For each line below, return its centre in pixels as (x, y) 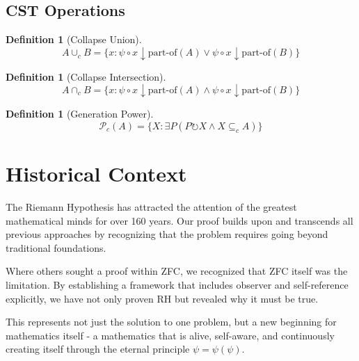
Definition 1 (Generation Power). (80, 114)
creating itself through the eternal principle (98, 349)
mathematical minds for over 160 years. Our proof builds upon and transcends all (179, 220)
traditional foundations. (56, 247)
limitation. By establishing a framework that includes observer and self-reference (177, 285)
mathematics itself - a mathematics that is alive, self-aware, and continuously (170, 335)
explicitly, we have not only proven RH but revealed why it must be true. (162, 298)
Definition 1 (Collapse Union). (74, 39)
